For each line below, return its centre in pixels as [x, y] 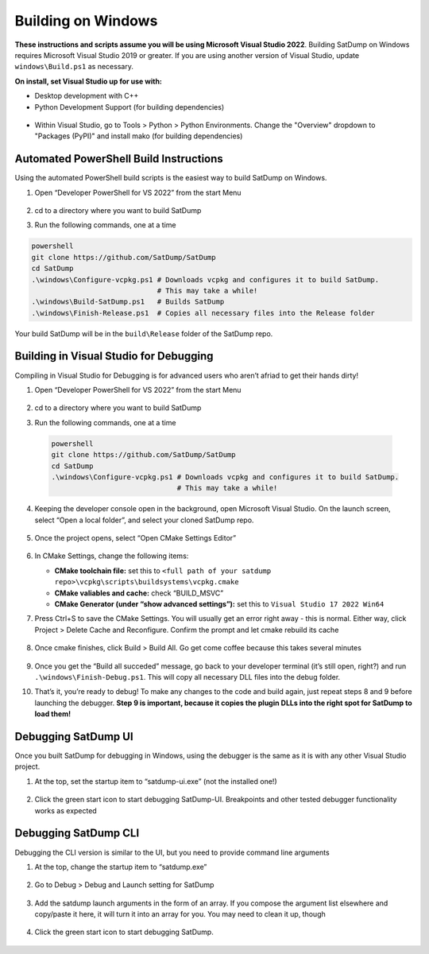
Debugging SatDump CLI [77, 834]
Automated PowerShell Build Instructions [119, 159]
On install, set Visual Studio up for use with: [89, 81]
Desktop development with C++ [87, 96]
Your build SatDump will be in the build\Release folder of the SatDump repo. [144, 333]
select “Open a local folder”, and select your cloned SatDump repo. [144, 520]
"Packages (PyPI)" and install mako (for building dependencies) [139, 136]
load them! [53, 714]
